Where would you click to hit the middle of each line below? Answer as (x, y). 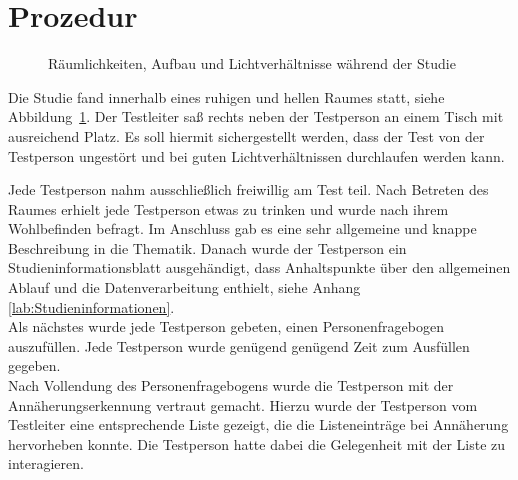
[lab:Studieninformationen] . (91, 306)
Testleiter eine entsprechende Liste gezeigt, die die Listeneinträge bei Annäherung (258, 424)
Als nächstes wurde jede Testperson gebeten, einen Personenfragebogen (226, 326)
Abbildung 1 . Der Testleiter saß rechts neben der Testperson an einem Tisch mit (256, 116)
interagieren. (46, 463)
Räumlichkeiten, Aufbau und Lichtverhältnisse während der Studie (252, 63)
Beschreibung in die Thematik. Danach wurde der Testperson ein (207, 247)
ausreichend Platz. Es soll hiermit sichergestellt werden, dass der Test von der (246, 135)
